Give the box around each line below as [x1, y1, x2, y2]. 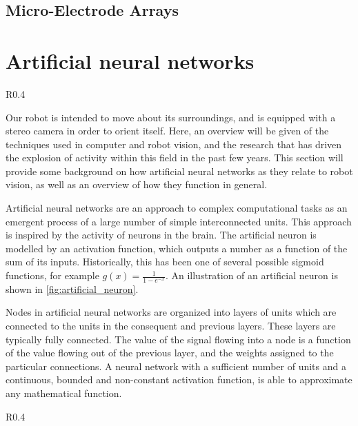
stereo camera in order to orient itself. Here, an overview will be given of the [6, 123, 329, 138]
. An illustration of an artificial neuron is [165, 268, 338, 283]
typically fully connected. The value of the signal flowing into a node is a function [6, 332, 351, 346]
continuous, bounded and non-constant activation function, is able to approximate [6, 372, 352, 387]
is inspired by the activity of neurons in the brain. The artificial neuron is [6, 227, 317, 242]
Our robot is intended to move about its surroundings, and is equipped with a [6, 110, 336, 124]
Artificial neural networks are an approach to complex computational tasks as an [6, 201, 348, 215]
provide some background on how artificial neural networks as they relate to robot [6, 163, 353, 178]
